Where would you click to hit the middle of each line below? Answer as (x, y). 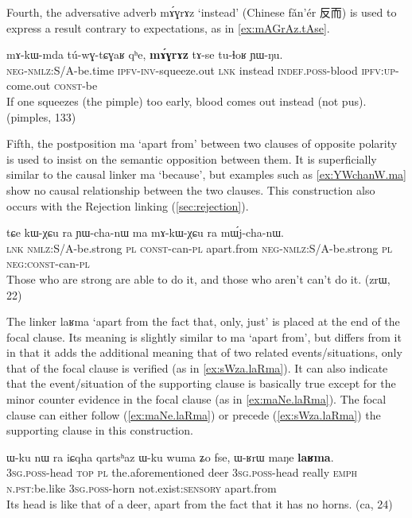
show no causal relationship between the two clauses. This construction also (191, 189)
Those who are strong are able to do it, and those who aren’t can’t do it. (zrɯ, (198, 278)
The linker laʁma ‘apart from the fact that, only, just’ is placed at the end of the (203, 321)
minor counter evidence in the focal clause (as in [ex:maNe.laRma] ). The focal (196, 399)
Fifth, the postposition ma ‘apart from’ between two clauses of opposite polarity (202, 143)
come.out (29, 85)
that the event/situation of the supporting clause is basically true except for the (201, 383)
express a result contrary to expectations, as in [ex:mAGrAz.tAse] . (168, 27)
